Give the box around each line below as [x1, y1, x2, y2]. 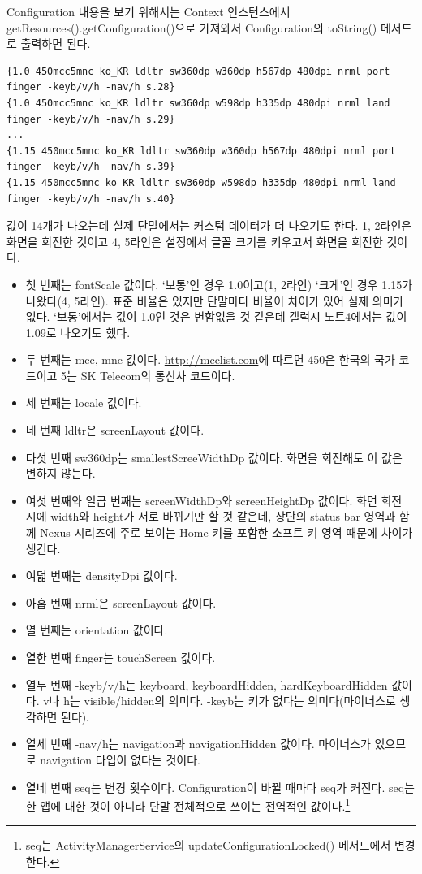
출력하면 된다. [20, 35, 91, 52]
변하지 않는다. [25, 465, 96, 482]
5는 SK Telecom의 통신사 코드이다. [61, 366, 235, 383]
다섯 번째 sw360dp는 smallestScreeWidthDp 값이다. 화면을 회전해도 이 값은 [25, 448, 403, 465]
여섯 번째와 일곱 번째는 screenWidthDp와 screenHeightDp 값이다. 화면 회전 [25, 491, 403, 508]
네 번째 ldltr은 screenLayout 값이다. [25, 422, 205, 439]
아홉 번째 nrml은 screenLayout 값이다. [25, 594, 217, 611]
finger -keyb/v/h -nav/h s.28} [6, 81, 175, 93]
